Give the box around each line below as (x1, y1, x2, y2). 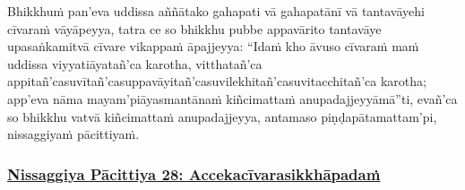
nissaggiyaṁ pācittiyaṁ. (7, 125, 140, 143)
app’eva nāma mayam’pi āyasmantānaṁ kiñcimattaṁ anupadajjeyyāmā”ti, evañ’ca (7, 89, 458, 108)
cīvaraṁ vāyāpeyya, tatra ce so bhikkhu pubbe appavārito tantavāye (7, 19, 382, 38)
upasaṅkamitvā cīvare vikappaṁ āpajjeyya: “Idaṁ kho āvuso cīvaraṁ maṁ (7, 37, 419, 56)
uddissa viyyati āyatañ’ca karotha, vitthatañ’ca (7, 54, 263, 73)
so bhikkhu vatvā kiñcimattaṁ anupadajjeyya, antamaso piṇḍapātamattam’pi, (7, 107, 437, 125)
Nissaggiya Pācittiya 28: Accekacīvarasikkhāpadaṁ (7, 162, 381, 185)
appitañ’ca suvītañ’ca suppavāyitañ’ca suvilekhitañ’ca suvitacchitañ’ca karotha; (7, 72, 426, 91)
